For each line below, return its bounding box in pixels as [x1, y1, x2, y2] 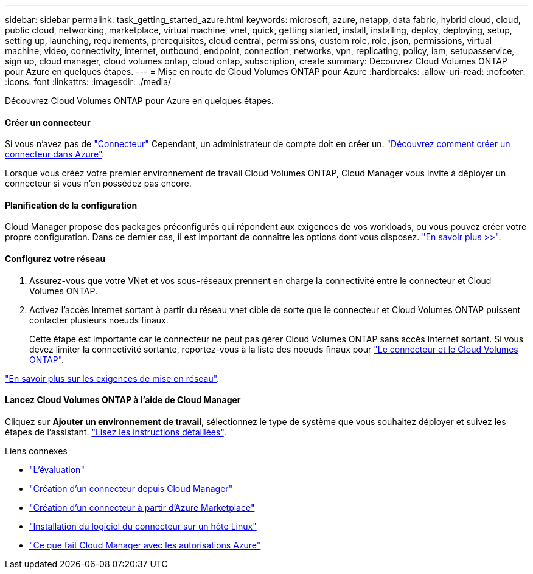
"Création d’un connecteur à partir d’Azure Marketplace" [29, 502, 255, 513]
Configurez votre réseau [5, 254, 106, 265]
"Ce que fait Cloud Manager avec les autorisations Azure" [29, 539, 261, 550]
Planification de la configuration [5, 199, 138, 210]
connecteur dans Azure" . [5, 149, 105, 160]
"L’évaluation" [29, 464, 85, 475]
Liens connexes [5, 445, 68, 456]
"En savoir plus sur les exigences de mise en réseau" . [5, 373, 220, 384]
